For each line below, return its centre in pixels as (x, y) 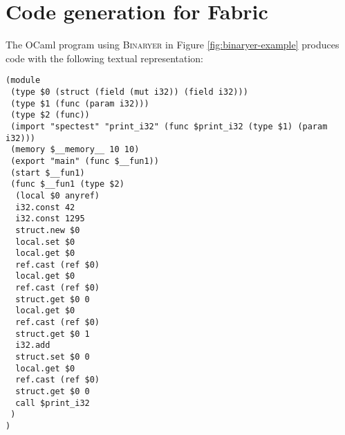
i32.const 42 (45, 207)
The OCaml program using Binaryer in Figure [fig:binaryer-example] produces (172, 45)
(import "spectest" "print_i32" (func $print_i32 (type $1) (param (169, 126)
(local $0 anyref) (58, 195)
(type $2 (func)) (50, 115)
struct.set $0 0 (53, 357)
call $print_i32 (53, 403)
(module (23, 81)
